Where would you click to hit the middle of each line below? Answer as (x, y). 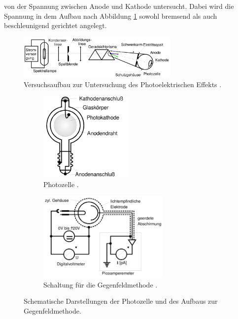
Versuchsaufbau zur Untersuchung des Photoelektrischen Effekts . (123, 84)
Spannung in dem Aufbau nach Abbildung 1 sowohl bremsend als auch (111, 16)
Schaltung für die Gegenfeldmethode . (101, 284)
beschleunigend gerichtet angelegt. (55, 25)
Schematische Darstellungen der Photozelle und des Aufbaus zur (121, 301)
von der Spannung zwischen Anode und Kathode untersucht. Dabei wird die (119, 6)
